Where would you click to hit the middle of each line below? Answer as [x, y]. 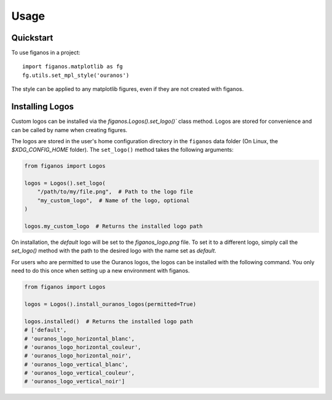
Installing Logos [42, 107]
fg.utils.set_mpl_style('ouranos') [76, 75]
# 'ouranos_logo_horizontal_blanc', [80, 339]
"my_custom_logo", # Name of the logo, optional [113, 200]
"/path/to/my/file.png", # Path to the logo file [115, 192]
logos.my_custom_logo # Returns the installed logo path [113, 226]
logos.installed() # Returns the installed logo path [109, 321]
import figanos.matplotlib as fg [73, 67]
